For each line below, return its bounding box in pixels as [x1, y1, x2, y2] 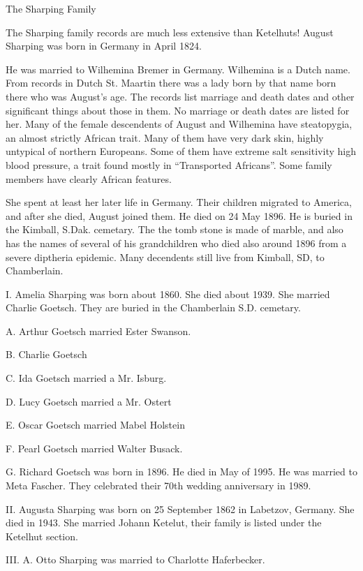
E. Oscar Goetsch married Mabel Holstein [6, 417, 185, 432]
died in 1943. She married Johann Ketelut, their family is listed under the [6, 515, 322, 530]
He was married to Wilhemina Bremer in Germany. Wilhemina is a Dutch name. [6, 61, 350, 76]
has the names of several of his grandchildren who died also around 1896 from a [6, 235, 347, 250]
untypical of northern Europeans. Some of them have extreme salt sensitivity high [6, 144, 356, 158]
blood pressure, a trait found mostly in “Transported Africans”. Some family [6, 157, 332, 172]
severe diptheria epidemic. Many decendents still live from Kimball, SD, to [6, 249, 325, 264]
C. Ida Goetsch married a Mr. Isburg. [6, 371, 167, 385]
